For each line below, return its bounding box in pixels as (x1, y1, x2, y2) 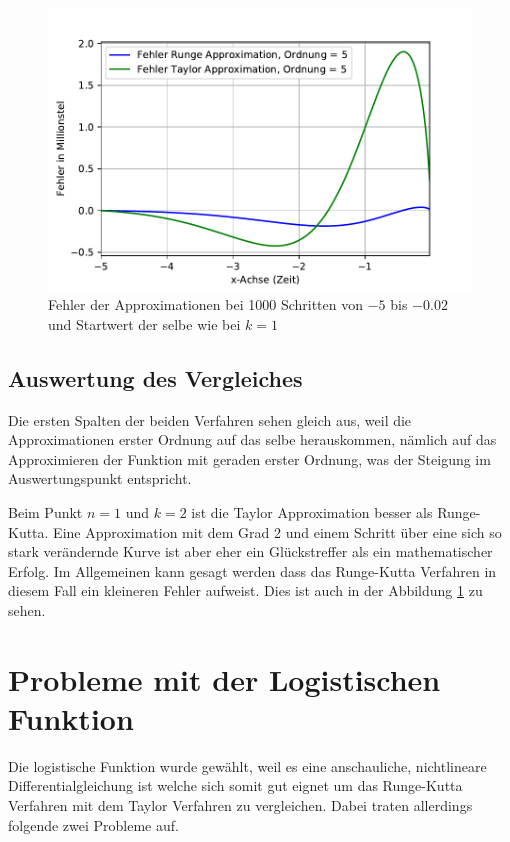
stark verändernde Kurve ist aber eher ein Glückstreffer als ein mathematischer (8, 541, 493, 562)
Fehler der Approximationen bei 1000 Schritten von (48, 294, 363, 315)
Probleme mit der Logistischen (8, 658, 441, 699)
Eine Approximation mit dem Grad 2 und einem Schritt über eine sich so (53, 521, 502, 542)
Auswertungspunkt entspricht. (8, 468, 192, 489)
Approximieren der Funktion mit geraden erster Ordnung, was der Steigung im (8, 448, 491, 469)
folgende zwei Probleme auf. (8, 814, 179, 835)
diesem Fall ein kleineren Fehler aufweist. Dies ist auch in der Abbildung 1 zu (8, 580, 483, 601)
